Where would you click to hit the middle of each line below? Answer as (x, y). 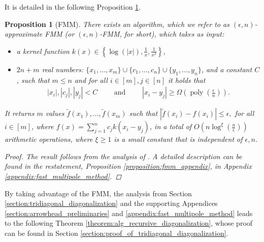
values (55, 113)
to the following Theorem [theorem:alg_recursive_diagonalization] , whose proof (129, 223)
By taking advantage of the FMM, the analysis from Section (98, 193)
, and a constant (227, 69)
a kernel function (43, 51)
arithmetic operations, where (49, 139)
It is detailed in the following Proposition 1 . (73, 7)
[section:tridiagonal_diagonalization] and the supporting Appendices (111, 203)
